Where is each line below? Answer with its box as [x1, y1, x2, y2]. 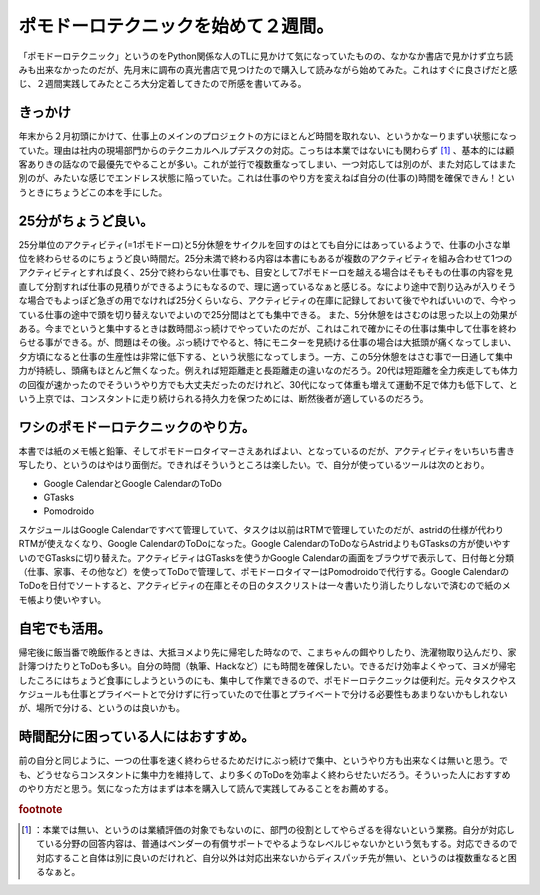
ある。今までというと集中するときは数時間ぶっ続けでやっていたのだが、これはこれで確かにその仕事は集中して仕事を [18, 323, 499, 335]
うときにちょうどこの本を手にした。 [18, 186, 168, 198]
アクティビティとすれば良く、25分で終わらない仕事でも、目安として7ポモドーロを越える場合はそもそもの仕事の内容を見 [18, 266, 514, 279]
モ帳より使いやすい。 [18, 593, 107, 605]
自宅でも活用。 [18, 620, 111, 637]
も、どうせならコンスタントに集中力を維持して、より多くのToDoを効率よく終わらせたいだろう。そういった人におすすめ [18, 768, 511, 780]
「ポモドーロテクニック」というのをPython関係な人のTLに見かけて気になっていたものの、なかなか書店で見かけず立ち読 [18, 50, 514, 62]
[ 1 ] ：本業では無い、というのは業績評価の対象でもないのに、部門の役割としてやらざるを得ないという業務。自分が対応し [21, 824, 515, 836]
